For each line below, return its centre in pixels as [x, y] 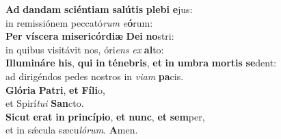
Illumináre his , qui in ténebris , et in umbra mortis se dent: [141, 63]
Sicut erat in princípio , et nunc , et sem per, [105, 116]
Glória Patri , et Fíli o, [55, 89]
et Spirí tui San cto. [45, 103]
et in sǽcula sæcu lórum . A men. [72, 130]
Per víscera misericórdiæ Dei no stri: [90, 36]
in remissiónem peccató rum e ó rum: [79, 22]
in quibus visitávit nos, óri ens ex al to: [85, 49]
